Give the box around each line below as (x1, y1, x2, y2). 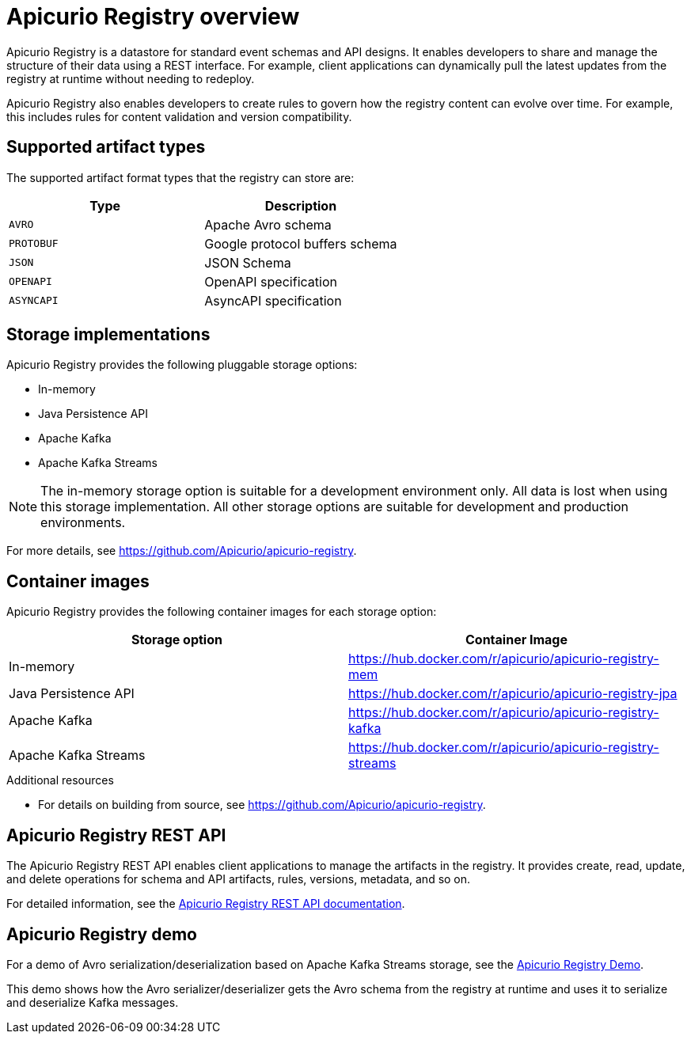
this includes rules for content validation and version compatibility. (6, 109, 352, 123)
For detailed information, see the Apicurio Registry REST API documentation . (6, 897, 405, 911)
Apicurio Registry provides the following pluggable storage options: (6, 358, 358, 372)
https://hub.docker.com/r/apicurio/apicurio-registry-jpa (348, 685, 678, 702)
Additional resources (6, 773, 114, 788)
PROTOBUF (9, 237, 59, 250)
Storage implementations (6, 325, 211, 345)
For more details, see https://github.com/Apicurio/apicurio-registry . (6, 544, 357, 558)
